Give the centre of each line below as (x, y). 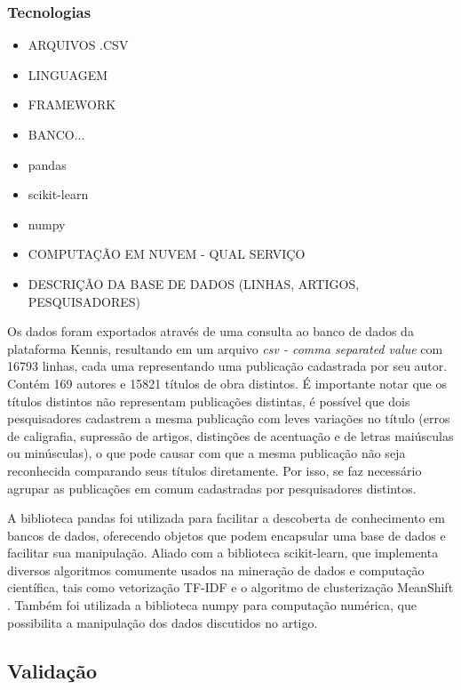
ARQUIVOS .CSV (78, 45)
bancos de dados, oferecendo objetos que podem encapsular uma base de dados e (227, 535)
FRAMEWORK (72, 104)
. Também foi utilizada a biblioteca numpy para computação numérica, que (212, 605)
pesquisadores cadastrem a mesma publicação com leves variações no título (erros (229, 418)
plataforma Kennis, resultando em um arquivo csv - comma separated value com (225, 348)
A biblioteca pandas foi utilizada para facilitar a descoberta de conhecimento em (226, 518)
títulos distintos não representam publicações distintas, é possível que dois (209, 401)
